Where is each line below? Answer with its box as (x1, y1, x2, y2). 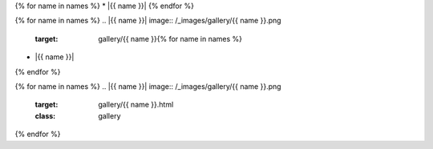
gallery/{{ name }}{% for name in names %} (98, 34, 243, 43)
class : (34, 111, 56, 120)
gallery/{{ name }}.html (98, 100, 174, 110)
